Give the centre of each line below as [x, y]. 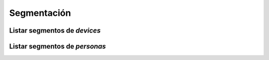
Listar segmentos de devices [55, 30]
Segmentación [40, 13]
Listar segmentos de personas [58, 46]
